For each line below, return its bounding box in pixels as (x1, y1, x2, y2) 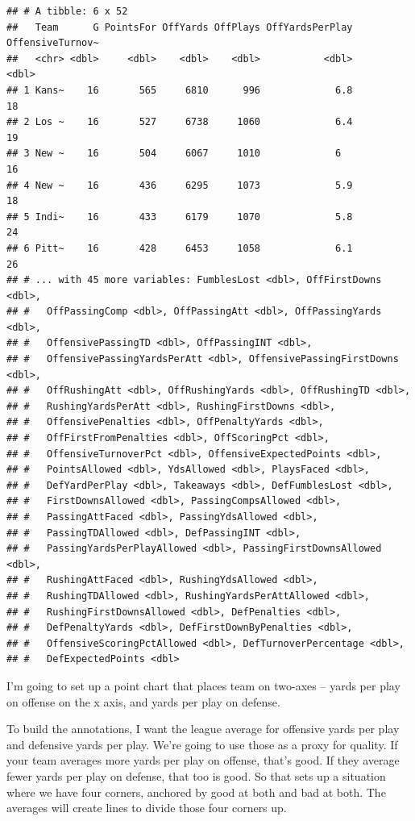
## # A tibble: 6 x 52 (6, 6, 128, 17)
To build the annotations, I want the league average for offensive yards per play (6, 720, 400, 737)
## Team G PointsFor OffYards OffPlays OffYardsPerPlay (6, 21, 353, 33)
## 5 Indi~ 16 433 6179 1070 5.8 (6, 210, 353, 223)
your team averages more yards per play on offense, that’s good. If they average (6, 752, 400, 769)
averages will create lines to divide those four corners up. (6, 799, 287, 816)
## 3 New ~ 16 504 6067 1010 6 (6, 148, 342, 160)
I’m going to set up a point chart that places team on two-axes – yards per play (6, 677, 400, 694)
